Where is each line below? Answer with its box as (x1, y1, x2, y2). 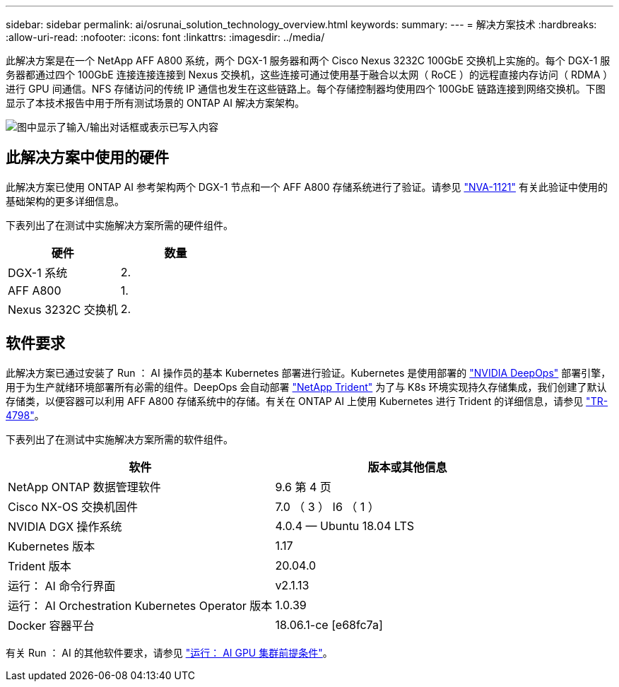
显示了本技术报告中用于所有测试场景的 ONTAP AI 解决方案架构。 (6, 97, 305, 109)
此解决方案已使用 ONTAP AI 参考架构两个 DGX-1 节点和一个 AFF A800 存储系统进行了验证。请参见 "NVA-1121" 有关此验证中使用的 (6, 180, 608, 193)
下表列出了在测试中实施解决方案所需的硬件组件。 (6, 218, 233, 231)
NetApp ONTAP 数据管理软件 (8, 479, 161, 494)
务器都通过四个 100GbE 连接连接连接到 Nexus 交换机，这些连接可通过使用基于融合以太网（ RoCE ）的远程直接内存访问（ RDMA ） (6, 69, 613, 81)
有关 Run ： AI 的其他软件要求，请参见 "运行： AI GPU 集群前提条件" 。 (6, 646, 333, 659)
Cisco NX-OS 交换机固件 (8, 499, 138, 514)
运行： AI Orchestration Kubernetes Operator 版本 (8, 598, 273, 613)
